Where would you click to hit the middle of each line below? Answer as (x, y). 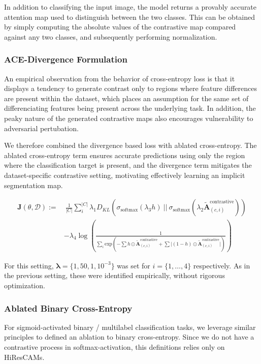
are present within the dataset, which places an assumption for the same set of (126, 98)
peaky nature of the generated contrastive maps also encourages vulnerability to (129, 118)
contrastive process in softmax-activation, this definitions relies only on (115, 347)
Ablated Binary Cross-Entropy (68, 308)
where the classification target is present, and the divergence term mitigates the (128, 165)
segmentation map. (34, 185)
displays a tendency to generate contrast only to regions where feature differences (130, 88)
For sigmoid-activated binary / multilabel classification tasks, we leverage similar (130, 327)
